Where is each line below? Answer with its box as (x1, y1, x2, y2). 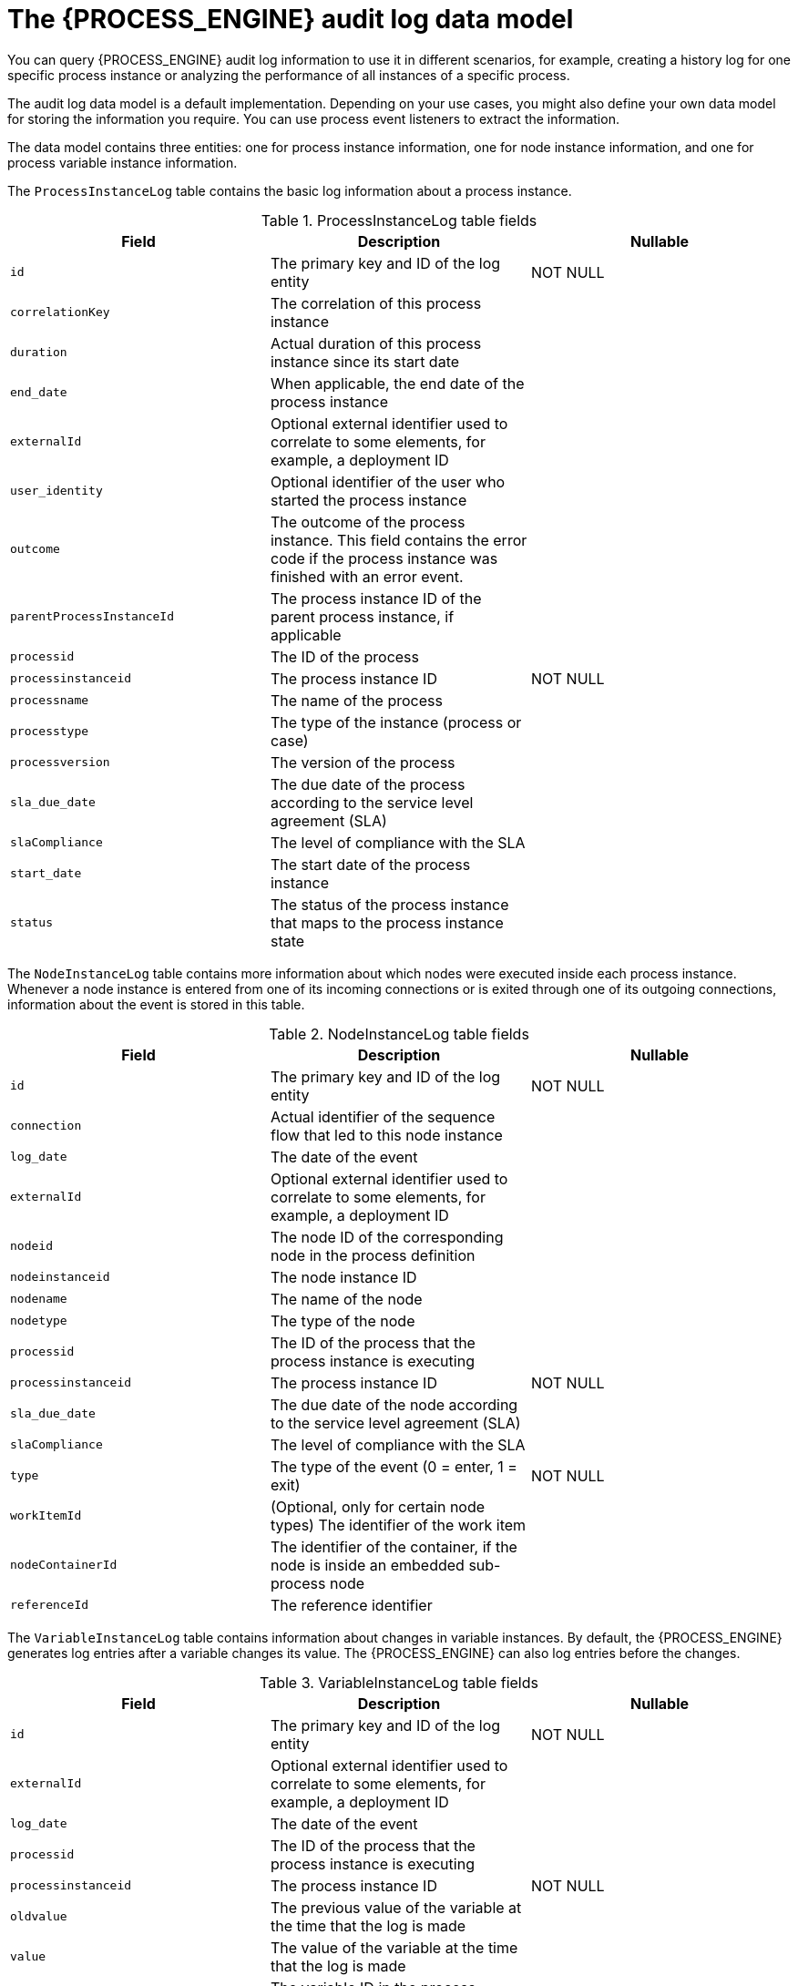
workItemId (10, 1509, 82, 1523)
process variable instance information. (7, 154, 238, 170)
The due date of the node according (270, 1395, 518, 1414)
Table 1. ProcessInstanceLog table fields (261, 210, 537, 230)
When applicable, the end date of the (270, 374, 525, 393)
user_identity (10, 484, 103, 498)
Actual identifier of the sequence (270, 1107, 496, 1126)
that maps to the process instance (270, 913, 504, 932)
